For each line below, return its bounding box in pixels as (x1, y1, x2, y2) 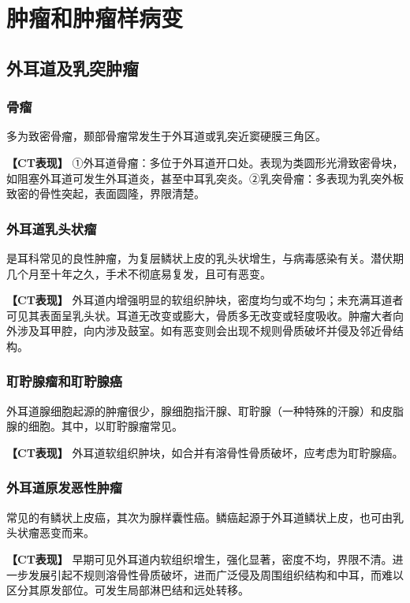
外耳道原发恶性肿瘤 (6, 478, 123, 497)
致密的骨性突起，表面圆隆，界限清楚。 (6, 185, 205, 202)
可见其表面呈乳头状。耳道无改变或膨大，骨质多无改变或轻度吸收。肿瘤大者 (6, 307, 393, 323)
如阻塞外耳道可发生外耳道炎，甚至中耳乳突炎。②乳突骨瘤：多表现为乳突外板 (6, 169, 404, 186)
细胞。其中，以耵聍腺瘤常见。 (28, 418, 183, 434)
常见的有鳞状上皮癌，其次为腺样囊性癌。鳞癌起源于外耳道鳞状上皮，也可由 (6, 508, 393, 525)
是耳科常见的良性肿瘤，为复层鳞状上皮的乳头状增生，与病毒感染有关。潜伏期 (6, 249, 404, 266)
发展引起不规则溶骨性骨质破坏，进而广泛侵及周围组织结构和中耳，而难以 (28, 566, 404, 583)
